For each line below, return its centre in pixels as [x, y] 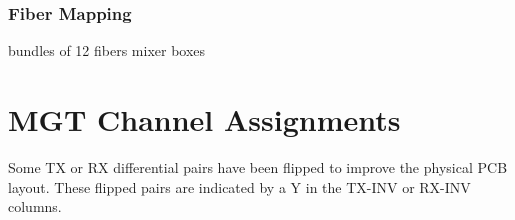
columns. [35, 206]
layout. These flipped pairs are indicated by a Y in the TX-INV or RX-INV [239, 186]
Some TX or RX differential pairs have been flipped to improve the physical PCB [258, 166]
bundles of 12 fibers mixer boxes [107, 50]
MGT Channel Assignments [204, 119]
